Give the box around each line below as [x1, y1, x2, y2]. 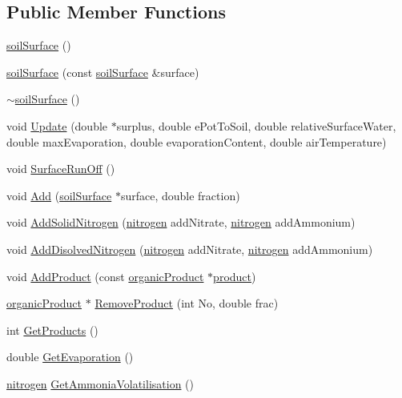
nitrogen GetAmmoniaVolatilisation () [6, 375, 195, 392]
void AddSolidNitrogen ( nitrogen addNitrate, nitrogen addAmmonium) [6, 214, 356, 231]
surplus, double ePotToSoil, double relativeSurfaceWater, [116, 117, 396, 134]
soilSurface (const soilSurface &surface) [6, 63, 199, 80]
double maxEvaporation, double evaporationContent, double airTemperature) [6, 133, 387, 150]
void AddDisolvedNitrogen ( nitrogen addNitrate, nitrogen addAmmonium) [6, 240, 373, 257]
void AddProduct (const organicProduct [6, 267, 204, 284]
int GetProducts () [6, 321, 98, 338]
